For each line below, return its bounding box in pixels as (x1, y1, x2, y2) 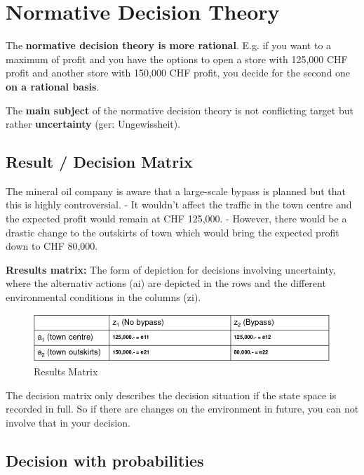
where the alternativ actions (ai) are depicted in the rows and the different (6, 276, 326, 290)
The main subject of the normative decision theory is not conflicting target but (6, 102, 353, 117)
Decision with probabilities (6, 450, 204, 471)
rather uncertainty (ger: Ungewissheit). (6, 116, 181, 131)
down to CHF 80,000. (6, 239, 98, 253)
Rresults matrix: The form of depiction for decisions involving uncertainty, (6, 262, 336, 276)
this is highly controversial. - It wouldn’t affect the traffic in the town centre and (6, 197, 352, 212)
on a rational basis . (6, 79, 100, 93)
